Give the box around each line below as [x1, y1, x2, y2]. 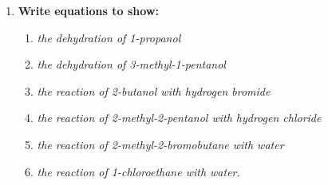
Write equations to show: [18, 2, 159, 18]
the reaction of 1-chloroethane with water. [37, 163, 240, 179]
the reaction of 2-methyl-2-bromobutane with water [37, 136, 284, 152]
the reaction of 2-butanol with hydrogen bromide [37, 82, 271, 99]
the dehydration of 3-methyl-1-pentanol [37, 56, 226, 73]
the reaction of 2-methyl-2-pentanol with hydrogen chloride [37, 109, 322, 126]
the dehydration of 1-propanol [37, 29, 181, 45]
